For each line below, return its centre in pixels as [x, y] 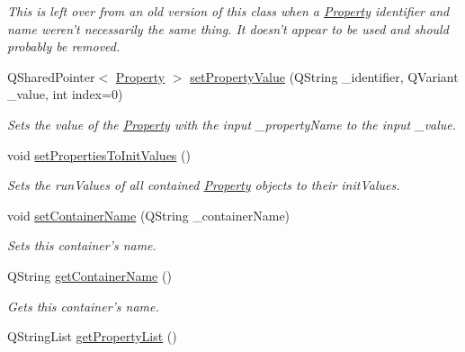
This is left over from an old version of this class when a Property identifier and [228, 11]
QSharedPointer [51, 76]
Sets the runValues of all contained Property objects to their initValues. [204, 185]
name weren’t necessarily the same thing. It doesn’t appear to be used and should [228, 28]
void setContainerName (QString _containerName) [149, 215]
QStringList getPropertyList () [92, 336]
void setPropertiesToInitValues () [99, 154]
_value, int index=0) [65, 94]
